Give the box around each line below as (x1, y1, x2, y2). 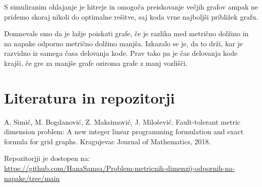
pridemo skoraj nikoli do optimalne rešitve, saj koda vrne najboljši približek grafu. (4, 11, 258, 22)
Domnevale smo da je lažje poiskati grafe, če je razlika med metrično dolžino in (4, 28, 249, 39)
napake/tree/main (4, 172, 60, 183)
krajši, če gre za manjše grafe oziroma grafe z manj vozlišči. (4, 57, 187, 68)
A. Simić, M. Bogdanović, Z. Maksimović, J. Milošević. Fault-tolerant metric (4, 116, 241, 127)
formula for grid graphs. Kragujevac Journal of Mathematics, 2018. (4, 136, 211, 146)
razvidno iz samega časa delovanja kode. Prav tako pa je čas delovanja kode (4, 48, 238, 58)
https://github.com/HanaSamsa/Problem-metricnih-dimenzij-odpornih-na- (4, 163, 235, 173)
